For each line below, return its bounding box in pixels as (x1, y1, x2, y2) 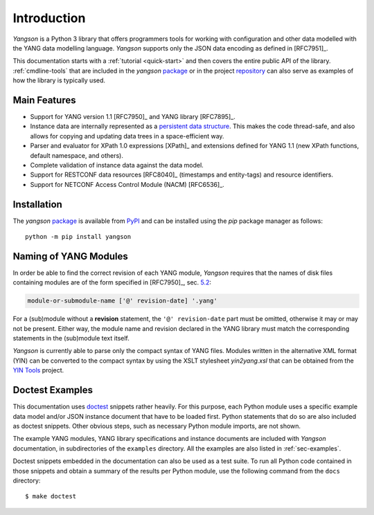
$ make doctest (25, 492, 77, 500)
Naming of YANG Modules (12, 250, 128, 262)
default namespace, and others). (30, 151, 124, 159)
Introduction (12, 10, 86, 26)
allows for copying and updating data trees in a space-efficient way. (30, 132, 224, 140)
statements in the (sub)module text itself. (12, 334, 130, 343)
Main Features (12, 94, 76, 106)
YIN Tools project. (12, 366, 64, 374)
